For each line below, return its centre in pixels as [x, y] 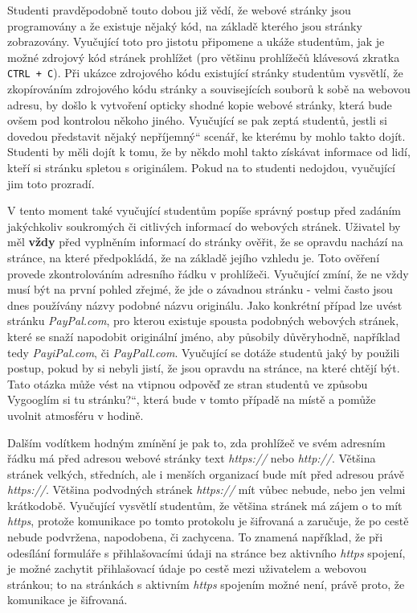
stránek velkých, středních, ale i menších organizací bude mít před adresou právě [206, 473]
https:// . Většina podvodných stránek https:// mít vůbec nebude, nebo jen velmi [206, 490]
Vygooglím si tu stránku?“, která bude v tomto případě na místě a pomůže [192, 399]
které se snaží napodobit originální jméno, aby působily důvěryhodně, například [204, 336]
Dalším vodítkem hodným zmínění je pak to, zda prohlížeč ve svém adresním [196, 442]
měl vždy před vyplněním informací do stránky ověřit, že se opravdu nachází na [205, 242]
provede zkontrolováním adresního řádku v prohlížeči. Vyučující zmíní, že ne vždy [208, 273]
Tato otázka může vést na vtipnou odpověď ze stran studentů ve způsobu [188, 383]
